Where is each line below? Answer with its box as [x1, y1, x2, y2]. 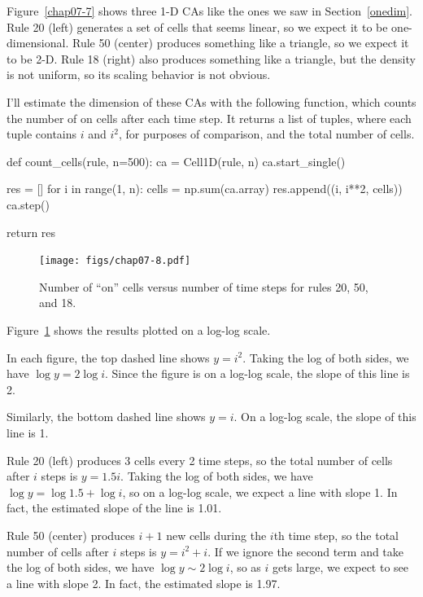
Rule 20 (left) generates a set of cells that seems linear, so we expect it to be [7, 18, 388, 35]
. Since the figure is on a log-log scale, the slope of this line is [104, 365, 410, 382]
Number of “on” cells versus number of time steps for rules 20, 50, [39, 278, 368, 295]
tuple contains [7, 125, 77, 143]
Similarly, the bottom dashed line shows [7, 408, 206, 425]
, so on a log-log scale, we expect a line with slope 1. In [122, 483, 398, 500]
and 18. [39, 294, 76, 311]
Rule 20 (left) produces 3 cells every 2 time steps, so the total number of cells [7, 451, 393, 468]
